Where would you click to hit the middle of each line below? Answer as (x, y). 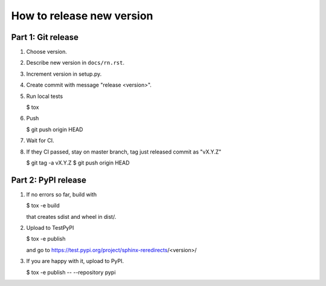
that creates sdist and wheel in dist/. (71, 216)
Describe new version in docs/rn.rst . (75, 63)
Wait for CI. (40, 141)
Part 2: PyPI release (49, 180)
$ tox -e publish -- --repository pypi (71, 272)
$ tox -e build (43, 206)
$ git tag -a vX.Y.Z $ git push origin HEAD (78, 163)
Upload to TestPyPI (50, 228)
